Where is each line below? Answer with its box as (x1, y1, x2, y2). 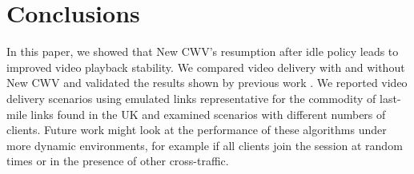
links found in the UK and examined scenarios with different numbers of (30, 105, 386, 122)
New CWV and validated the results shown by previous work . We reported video (6, 74, 408, 91)
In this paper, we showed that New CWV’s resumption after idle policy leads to (6, 43, 399, 60)
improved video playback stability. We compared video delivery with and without (6, 58, 405, 75)
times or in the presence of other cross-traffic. (6, 152, 229, 169)
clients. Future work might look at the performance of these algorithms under (6, 121, 387, 138)
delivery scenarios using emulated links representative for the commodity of (6, 89, 376, 106)
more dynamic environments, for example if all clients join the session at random (6, 136, 403, 153)
